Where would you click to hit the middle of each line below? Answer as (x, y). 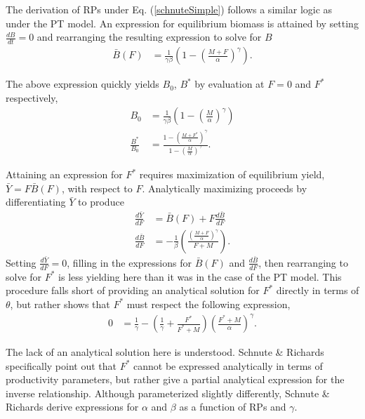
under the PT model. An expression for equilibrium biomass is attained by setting (182, 23)
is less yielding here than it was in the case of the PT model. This (200, 276)
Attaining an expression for (64, 174)
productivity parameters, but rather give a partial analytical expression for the (175, 379)
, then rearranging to (303, 262)
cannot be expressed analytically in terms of (228, 365)
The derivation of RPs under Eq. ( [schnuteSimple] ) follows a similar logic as (169, 9)
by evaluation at (230, 84)
